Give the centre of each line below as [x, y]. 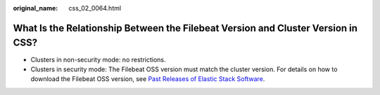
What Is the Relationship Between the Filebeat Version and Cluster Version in [185, 28]
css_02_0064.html [95, 8]
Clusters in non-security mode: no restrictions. [98, 59]
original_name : [36, 8]
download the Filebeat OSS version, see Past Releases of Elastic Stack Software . [148, 79]
